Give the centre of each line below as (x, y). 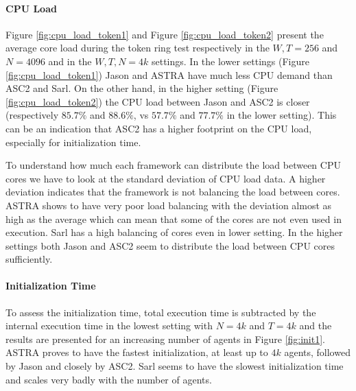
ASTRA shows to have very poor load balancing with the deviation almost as (169, 205)
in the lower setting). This (282, 115)
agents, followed (317, 352)
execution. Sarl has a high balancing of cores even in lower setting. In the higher (174, 232)
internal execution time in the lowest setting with (109, 325)
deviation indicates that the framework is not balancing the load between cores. (173, 192)
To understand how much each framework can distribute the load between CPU (173, 165)
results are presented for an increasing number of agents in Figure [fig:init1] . (166, 339)
